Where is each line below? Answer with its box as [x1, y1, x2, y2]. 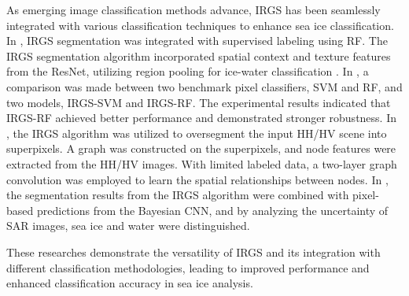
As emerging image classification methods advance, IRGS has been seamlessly [6, 2, 381, 17]
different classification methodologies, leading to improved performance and [6, 259, 370, 276]
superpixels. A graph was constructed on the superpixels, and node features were [6, 140, 396, 157]
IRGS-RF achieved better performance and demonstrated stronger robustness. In [6, 109, 397, 126]
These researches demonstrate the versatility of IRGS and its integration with [6, 243, 381, 260]
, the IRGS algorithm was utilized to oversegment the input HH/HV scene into [6, 124, 387, 141]
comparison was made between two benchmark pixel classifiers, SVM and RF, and [6, 78, 403, 94]
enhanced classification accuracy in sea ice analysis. [6, 275, 253, 291]
